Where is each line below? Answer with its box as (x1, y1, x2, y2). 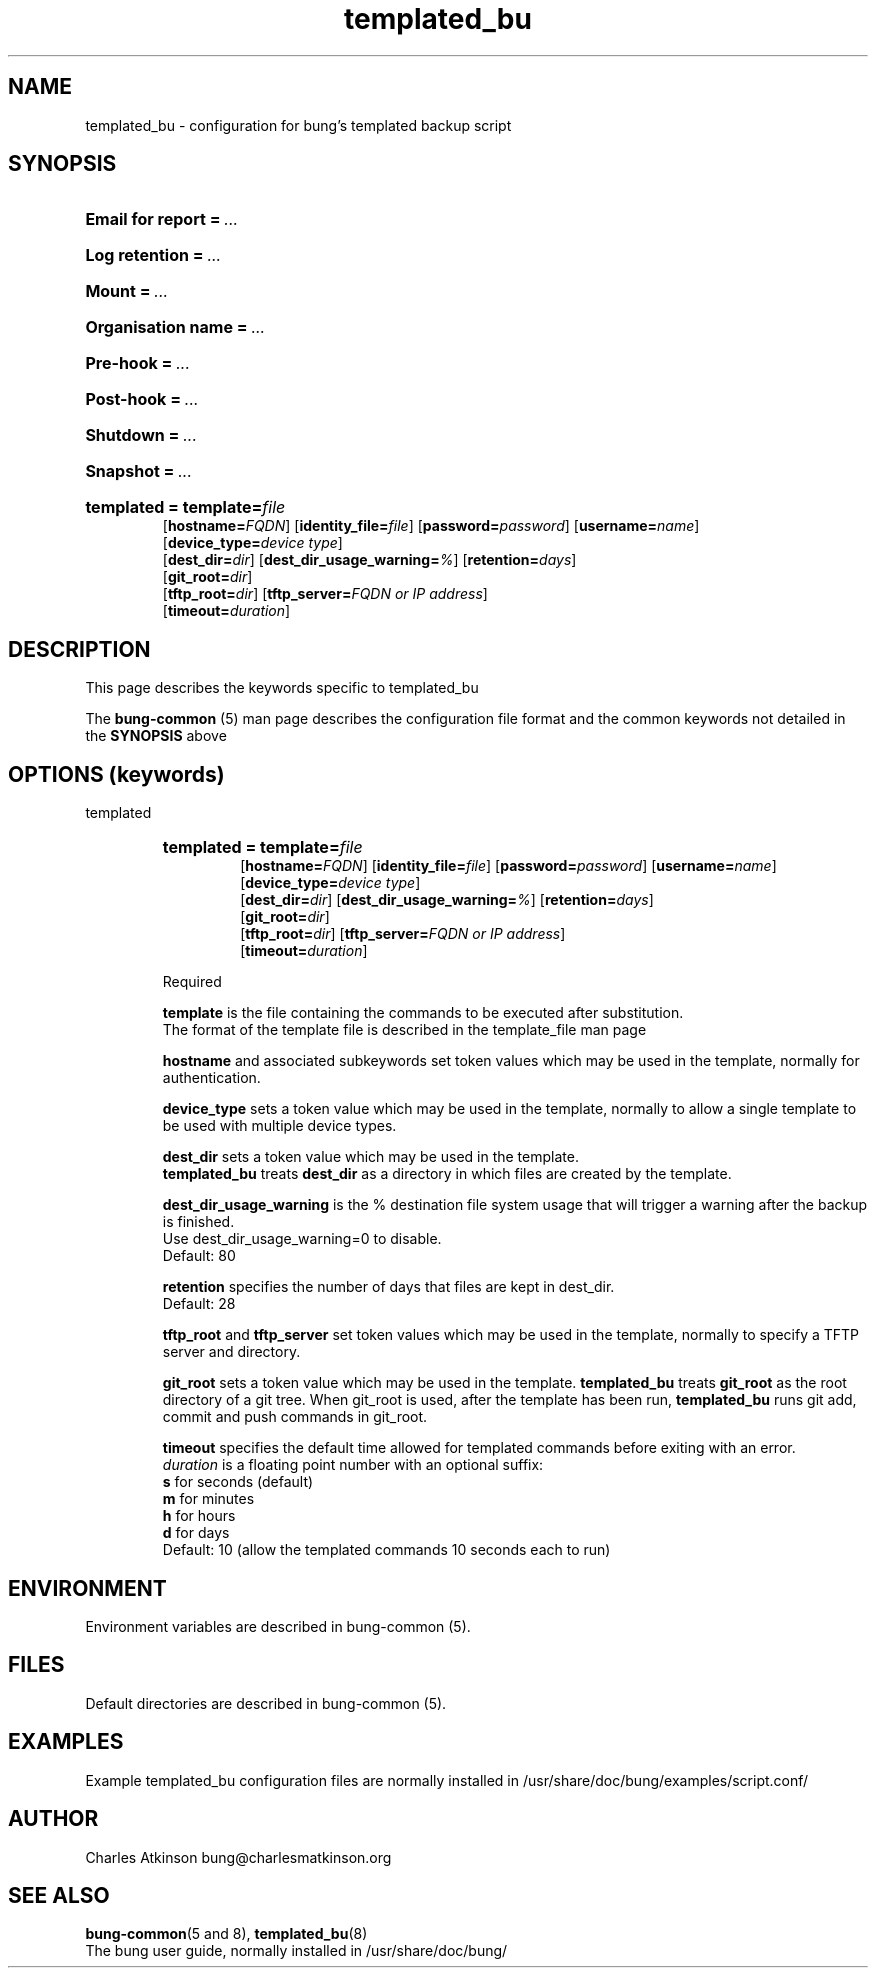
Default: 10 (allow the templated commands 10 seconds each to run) (162, 1541, 611, 1559)
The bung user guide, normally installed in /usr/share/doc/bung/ (85, 1942, 508, 1960)
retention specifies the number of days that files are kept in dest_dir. (162, 1278, 615, 1296)
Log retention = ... (85, 245, 222, 266)
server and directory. (162, 1343, 301, 1361)
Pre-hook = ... (85, 353, 191, 374)
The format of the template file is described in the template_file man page (162, 1021, 647, 1039)
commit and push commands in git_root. (162, 1408, 428, 1426)
